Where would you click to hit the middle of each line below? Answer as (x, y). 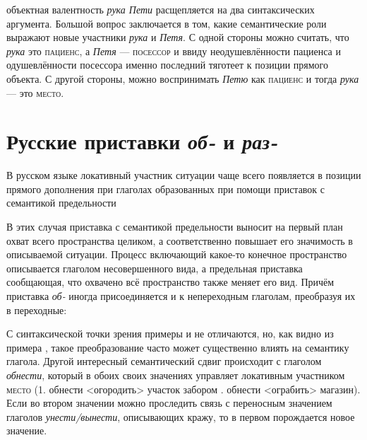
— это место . (35, 92)
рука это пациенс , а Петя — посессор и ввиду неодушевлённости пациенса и (174, 51)
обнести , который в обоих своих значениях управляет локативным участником (176, 375)
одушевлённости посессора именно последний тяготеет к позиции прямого (168, 65)
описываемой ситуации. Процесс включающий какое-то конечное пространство (177, 254)
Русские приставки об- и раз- (142, 141)
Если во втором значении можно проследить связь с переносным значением (169, 403)
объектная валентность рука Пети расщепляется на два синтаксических (161, 9)
